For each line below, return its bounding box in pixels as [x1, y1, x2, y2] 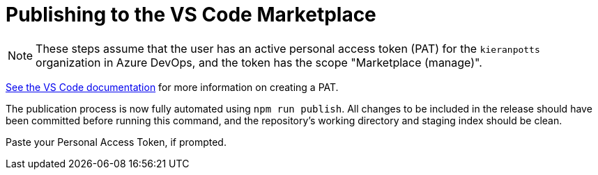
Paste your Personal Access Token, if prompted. [6, 135, 227, 148]
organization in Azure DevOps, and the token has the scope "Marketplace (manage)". [36, 55, 482, 69]
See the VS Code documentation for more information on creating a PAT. [6, 81, 339, 93]
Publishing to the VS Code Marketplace [6, 3, 376, 26]
